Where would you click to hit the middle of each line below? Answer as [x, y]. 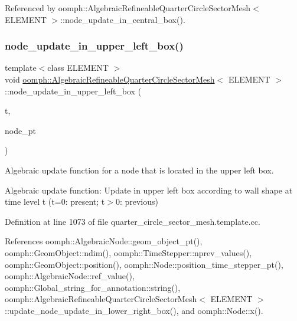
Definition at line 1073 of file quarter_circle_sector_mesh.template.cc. [133, 221]
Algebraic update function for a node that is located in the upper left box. [139, 170]
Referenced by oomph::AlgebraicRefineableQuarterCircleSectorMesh [128, 8]
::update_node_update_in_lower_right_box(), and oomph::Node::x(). [134, 310]
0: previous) [137, 202]
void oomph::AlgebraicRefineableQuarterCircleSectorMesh [110, 79]
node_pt [20, 130]
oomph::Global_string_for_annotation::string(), [93, 287]
